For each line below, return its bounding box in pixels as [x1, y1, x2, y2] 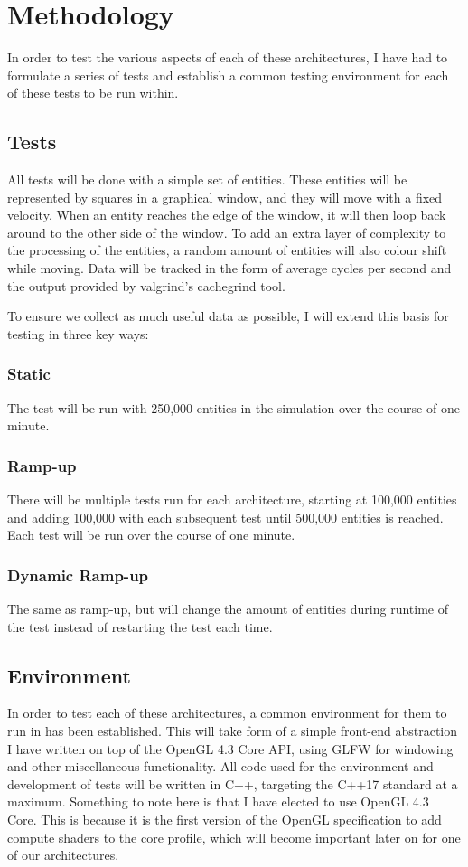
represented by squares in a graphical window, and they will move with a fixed [7, 187, 443, 206]
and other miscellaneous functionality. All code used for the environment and [7, 757, 434, 776]
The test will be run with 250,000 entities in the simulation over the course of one [7, 398, 460, 417]
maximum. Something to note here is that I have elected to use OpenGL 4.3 [7, 792, 429, 811]
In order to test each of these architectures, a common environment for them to [7, 703, 447, 722]
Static [7, 363, 51, 385]
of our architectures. [7, 845, 119, 864]
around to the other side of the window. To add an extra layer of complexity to [7, 222, 446, 241]
